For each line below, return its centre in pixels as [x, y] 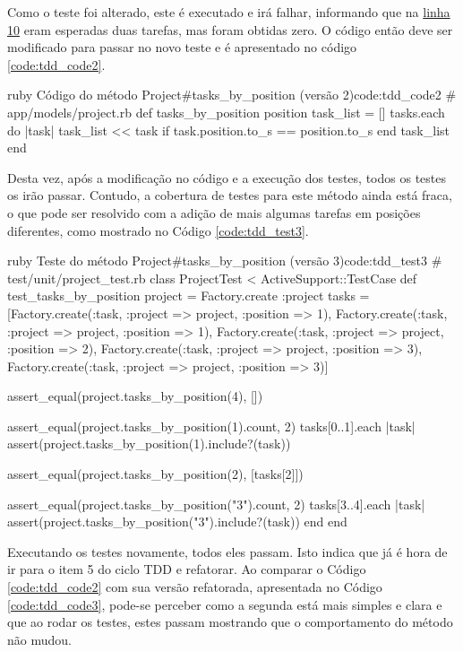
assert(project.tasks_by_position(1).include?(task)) [149, 443]
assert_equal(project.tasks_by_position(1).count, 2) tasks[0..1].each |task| [211, 426]
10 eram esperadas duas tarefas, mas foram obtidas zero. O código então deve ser [230, 29]
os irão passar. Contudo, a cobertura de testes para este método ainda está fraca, [230, 195]
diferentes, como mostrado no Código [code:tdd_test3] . [158, 230]
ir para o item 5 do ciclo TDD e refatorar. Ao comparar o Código [187, 569]
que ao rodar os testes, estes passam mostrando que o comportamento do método [230, 622]
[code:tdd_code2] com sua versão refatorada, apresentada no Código [195, 587]
